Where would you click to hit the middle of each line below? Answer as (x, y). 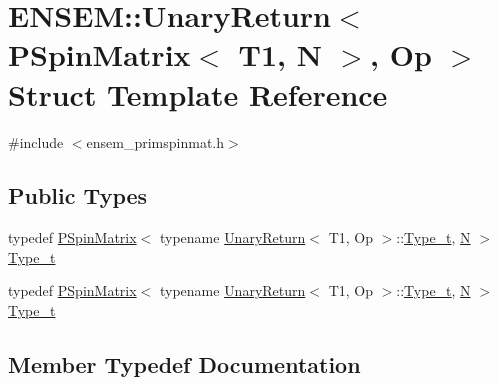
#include (36, 141)
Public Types (78, 195)
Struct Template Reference (198, 93)
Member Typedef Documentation (184, 364)
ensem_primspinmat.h (155, 141)
